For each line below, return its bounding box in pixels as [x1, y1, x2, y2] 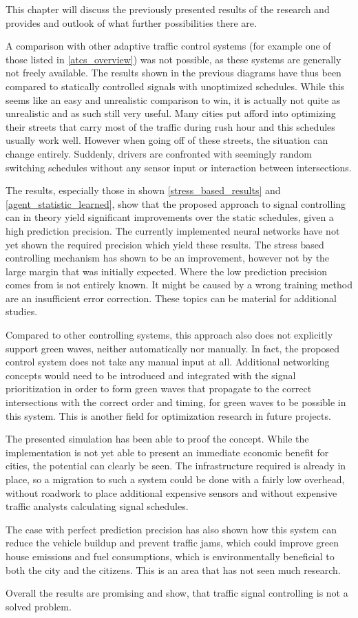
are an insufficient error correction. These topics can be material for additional [6, 290, 337, 305]
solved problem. [6, 599, 72, 613]
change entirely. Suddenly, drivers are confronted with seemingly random [6, 146, 312, 160]
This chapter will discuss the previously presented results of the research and [6, 2, 330, 16]
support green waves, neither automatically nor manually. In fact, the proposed [6, 341, 340, 355]
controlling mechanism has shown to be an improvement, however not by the [6, 251, 330, 265]
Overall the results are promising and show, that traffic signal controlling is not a [6, 586, 348, 600]
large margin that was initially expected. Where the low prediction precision [6, 264, 328, 278]
